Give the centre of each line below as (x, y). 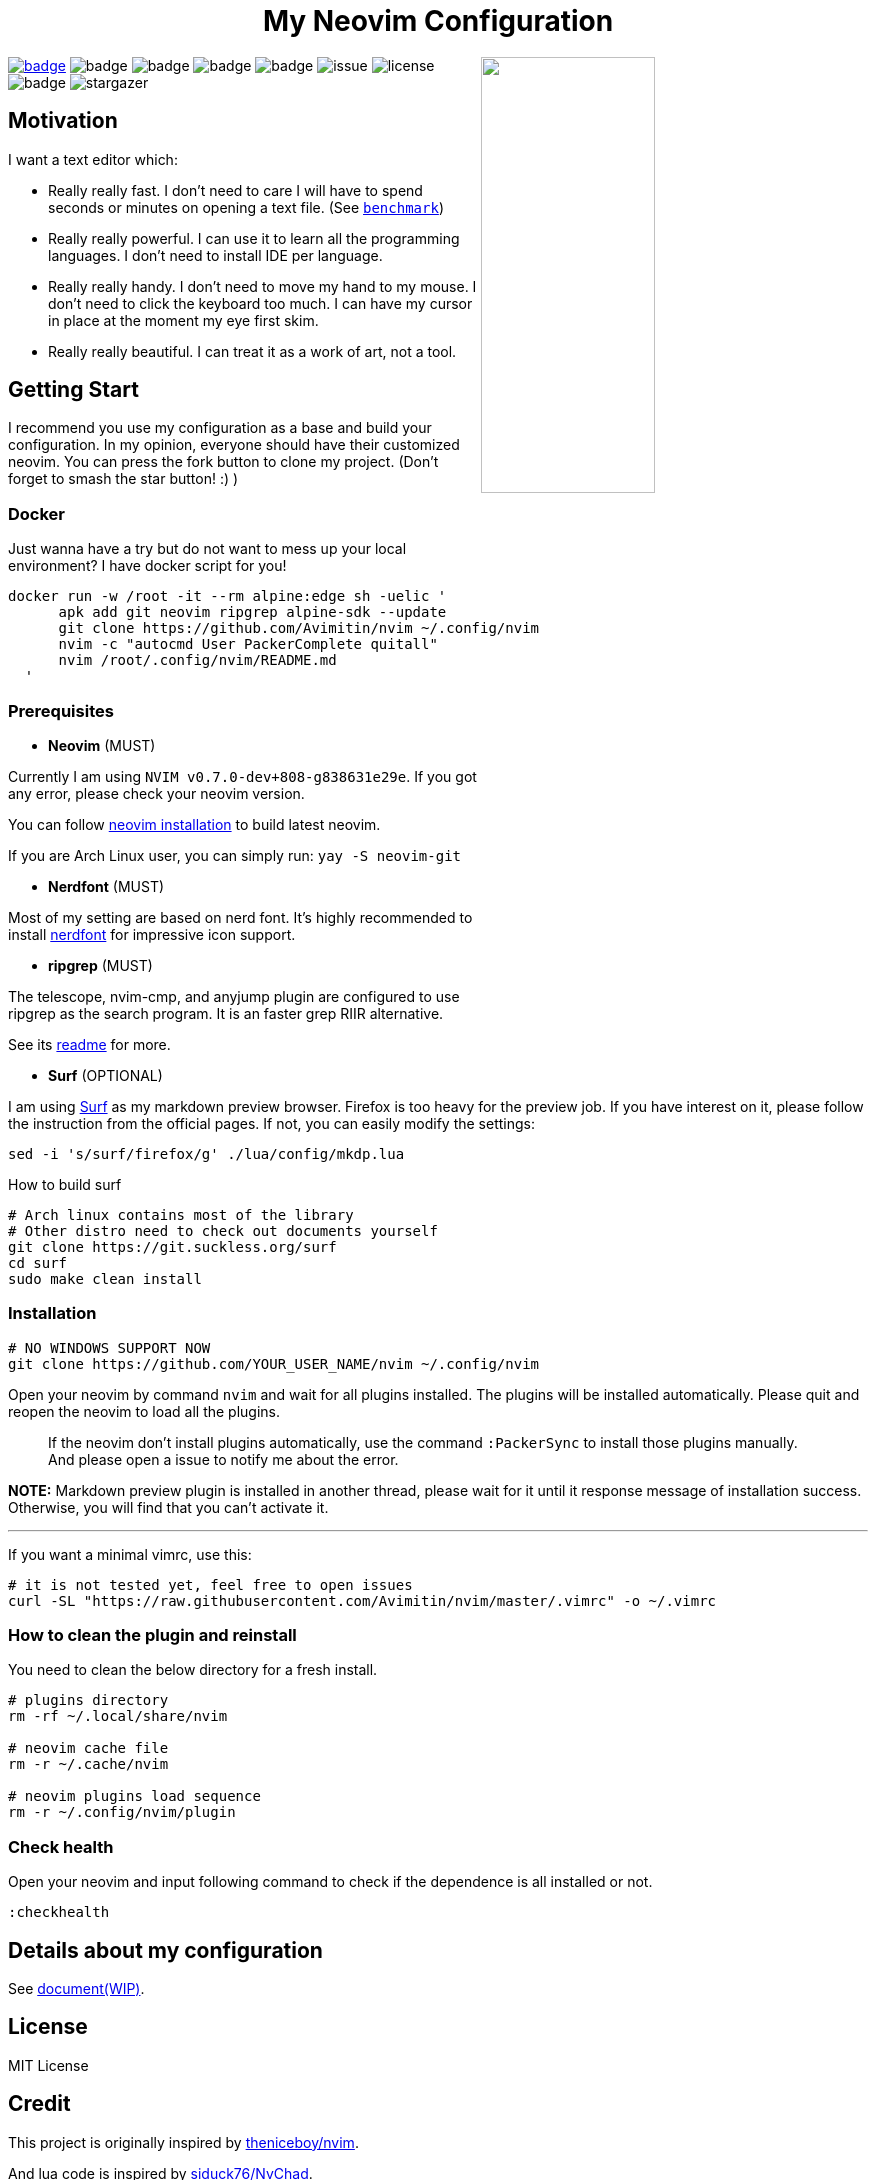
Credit (39, 2104)
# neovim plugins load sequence (134, 1796)
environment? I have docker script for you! (147, 566)
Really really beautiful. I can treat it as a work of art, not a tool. (252, 351)
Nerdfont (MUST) (106, 886)
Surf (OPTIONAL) (105, 1075)
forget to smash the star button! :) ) (123, 479)
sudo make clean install (105, 1278)
